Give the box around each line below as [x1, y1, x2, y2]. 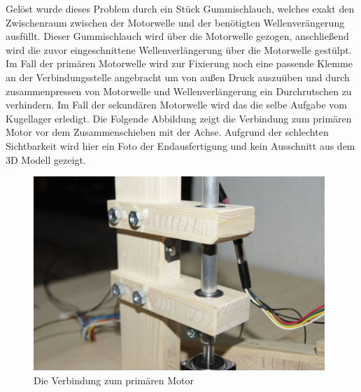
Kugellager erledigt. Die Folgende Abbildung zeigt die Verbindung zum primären [6, 111, 352, 125]
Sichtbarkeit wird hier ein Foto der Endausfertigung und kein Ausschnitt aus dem [6, 138, 355, 153]
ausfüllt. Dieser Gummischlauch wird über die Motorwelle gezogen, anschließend [6, 29, 349, 43]
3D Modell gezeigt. [6, 152, 86, 167]
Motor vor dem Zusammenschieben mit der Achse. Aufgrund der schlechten [6, 125, 329, 139]
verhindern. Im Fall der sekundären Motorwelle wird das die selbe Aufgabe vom [6, 97, 347, 112]
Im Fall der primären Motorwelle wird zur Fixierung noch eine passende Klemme [6, 56, 353, 71]
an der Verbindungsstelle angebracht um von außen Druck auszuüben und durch [6, 69, 350, 84]
